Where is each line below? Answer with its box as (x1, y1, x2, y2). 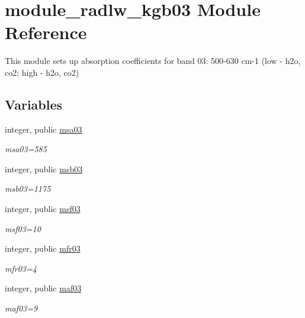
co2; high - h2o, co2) (5, 66, 79, 78)
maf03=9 (5, 302, 38, 314)
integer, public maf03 (5, 282, 82, 294)
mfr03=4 (5, 262, 37, 274)
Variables (5, 95, 63, 113)
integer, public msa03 (5, 123, 82, 135)
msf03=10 (5, 222, 41, 235)
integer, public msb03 (5, 162, 83, 175)
